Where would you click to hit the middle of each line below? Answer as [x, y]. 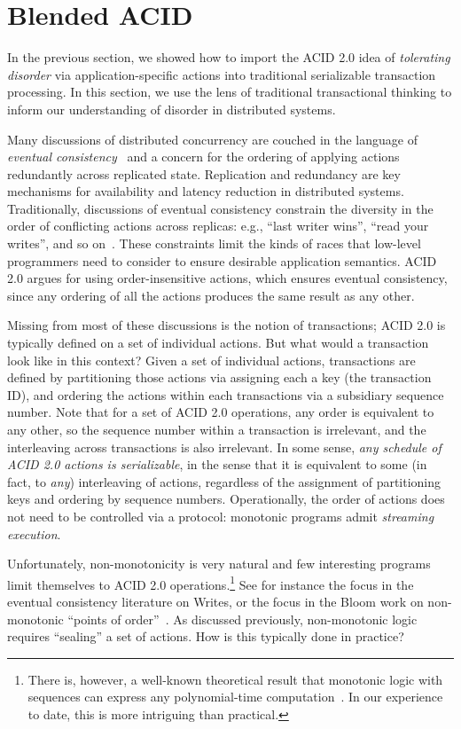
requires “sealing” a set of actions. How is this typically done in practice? [206, 636]
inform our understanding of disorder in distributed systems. [172, 109]
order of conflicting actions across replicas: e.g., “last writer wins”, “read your [218, 226]
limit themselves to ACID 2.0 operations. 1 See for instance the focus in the [211, 583]
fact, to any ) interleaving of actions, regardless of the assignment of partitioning [224, 481]
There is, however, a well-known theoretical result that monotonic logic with [235, 679]
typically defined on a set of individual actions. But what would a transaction [218, 343]
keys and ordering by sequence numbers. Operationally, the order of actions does [226, 499]
